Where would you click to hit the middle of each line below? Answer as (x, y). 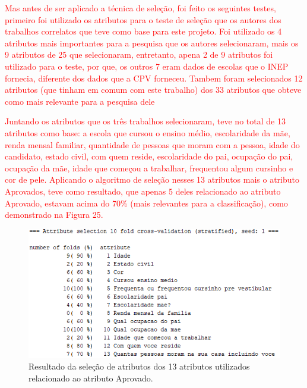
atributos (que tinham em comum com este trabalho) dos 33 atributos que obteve (153, 90)
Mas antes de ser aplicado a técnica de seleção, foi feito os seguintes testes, (140, 8)
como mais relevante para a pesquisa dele (80, 101)
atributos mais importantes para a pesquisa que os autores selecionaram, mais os (152, 43)
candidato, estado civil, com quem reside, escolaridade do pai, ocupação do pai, (149, 156)
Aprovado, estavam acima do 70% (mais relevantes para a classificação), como (146, 203)
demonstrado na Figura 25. (54, 215)
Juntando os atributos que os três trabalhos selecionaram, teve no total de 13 (145, 121)
